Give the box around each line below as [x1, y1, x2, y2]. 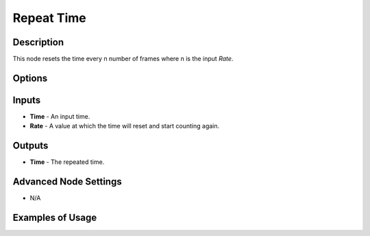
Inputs [12, 94, 41, 106]
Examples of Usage [12, 212, 97, 223]
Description [12, 36, 64, 48]
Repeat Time [12, 10, 86, 25]
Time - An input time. [29, 112, 90, 120]
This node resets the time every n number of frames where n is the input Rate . [12, 55, 234, 63]
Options [12, 72, 48, 84]
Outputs [12, 140, 49, 152]
